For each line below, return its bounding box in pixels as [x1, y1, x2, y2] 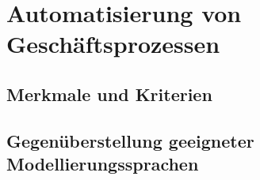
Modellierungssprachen [6, 152, 199, 176]
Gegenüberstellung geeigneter [6, 128, 254, 152]
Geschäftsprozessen [6, 28, 220, 60]
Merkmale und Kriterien [6, 81, 212, 106]
